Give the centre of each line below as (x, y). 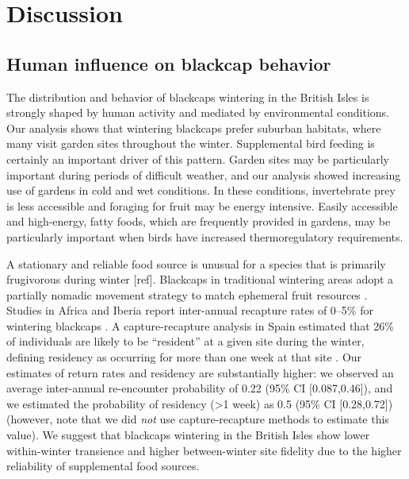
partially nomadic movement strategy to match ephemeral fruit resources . (187, 294)
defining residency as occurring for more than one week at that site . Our (184, 357)
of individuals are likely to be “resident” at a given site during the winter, (185, 341)
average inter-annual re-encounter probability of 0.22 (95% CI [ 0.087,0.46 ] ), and (200, 388)
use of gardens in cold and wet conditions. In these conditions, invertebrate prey (201, 190)
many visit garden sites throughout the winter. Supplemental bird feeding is (191, 143)
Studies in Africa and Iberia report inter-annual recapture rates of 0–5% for (190, 310)
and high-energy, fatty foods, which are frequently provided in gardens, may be (199, 221)
